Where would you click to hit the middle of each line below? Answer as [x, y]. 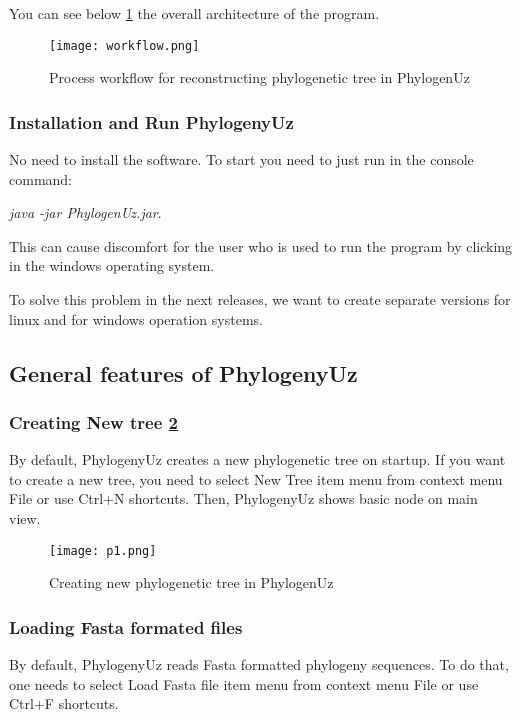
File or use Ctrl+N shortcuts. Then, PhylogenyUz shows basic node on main [243, 498]
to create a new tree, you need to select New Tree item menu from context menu [256, 478]
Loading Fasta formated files [126, 626]
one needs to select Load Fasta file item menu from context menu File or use [244, 683]
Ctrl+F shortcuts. [64, 703]
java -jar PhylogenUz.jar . [85, 212]
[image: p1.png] [103, 550]
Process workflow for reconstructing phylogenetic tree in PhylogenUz [259, 77]
